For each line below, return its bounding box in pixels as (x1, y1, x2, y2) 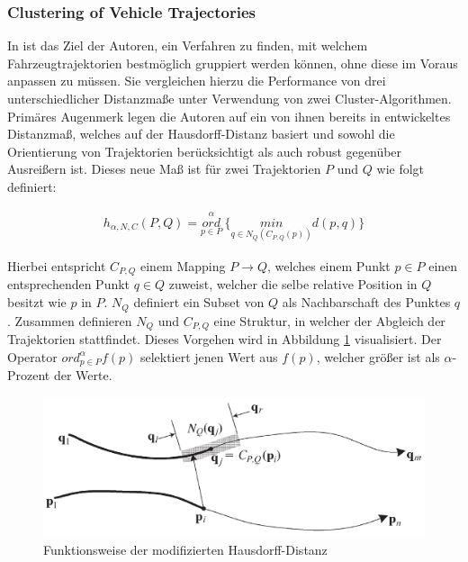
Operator (7, 347, 58, 366)
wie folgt (376, 159, 425, 178)
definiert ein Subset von (133, 293, 265, 312)
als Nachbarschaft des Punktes (282, 293, 451, 312)
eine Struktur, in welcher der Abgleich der (213, 311, 445, 330)
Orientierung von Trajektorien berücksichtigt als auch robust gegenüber (7, 141, 402, 160)
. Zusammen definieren (7, 311, 132, 330)
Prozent (7, 366, 50, 385)
